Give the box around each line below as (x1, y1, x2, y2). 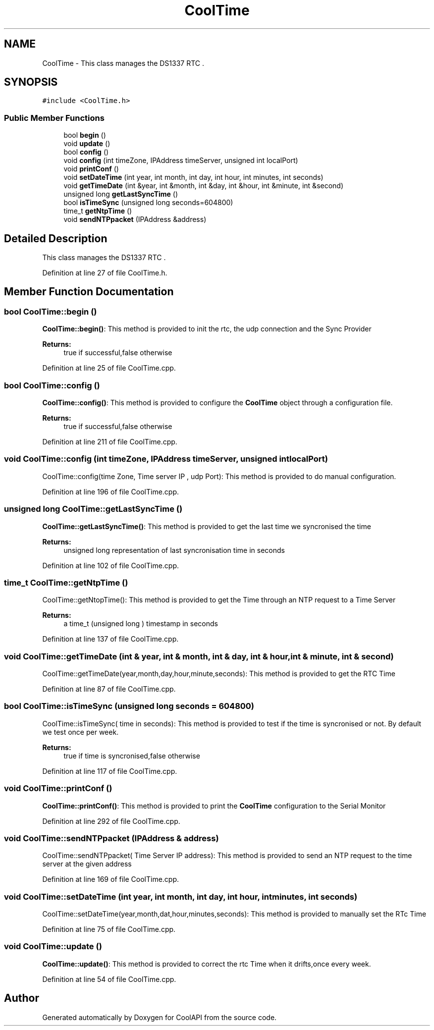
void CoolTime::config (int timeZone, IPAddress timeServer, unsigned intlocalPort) (4, 454, 328, 464)
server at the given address (42, 860, 132, 868)
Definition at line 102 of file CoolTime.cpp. (42, 561, 179, 570)
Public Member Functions (4, 112, 105, 123)
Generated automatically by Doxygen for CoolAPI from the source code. (42, 1013, 277, 1022)
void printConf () (63, 164, 119, 173)
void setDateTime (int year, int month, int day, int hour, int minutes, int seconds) (63, 173, 324, 182)
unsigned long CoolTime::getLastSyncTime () (4, 504, 183, 514)
